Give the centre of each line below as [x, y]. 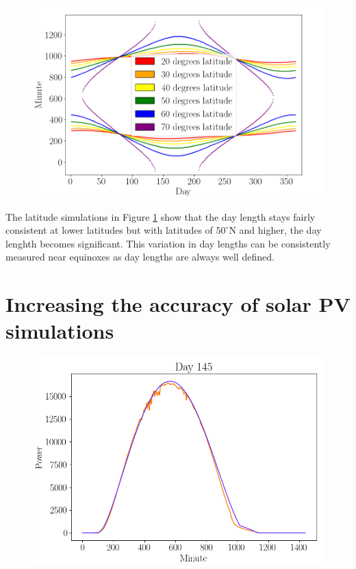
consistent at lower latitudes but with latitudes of [109, 230]
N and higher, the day [275, 230]
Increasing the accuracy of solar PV [178, 304]
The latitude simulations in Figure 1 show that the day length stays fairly [161, 216]
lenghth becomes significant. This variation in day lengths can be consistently [168, 243]
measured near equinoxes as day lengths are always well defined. [140, 257]
